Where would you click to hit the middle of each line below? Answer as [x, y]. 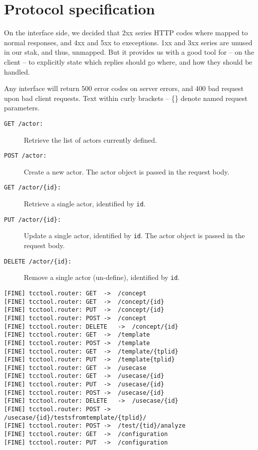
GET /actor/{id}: [33, 188]
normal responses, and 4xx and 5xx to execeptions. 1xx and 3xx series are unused [128, 42]
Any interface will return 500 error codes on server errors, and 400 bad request [124, 88]
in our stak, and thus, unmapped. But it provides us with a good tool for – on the [129, 52]
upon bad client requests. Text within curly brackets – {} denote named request [126, 98]
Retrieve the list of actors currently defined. [90, 139]
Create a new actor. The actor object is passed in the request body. [127, 171]
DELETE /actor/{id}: [38, 261]
